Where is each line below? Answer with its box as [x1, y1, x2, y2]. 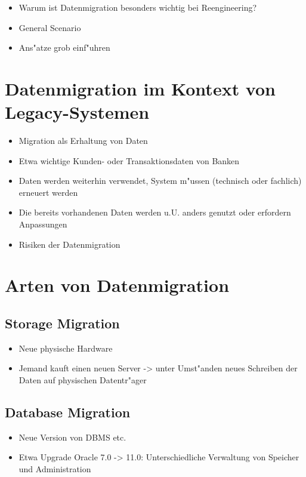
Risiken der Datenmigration [18, 238, 120, 250]
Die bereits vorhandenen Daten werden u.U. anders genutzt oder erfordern [18, 206, 291, 219]
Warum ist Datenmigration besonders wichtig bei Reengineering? [18, 1, 257, 13]
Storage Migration [5, 314, 120, 333]
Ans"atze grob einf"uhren [18, 41, 110, 54]
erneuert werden [18, 186, 78, 198]
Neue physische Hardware [18, 341, 113, 354]
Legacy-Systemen [5, 100, 150, 124]
